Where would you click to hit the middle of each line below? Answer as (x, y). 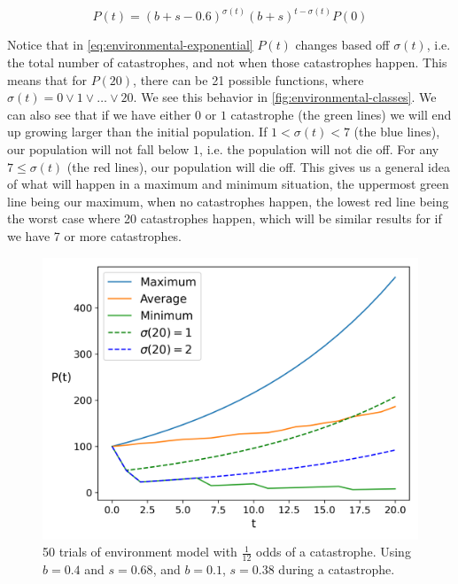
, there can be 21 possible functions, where (248, 79)
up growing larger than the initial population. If (137, 132)
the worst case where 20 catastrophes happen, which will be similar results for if (225, 218)
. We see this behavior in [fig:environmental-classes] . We (285, 97)
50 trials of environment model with (140, 552)
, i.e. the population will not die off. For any (319, 149)
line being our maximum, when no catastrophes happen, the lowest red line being (228, 201)
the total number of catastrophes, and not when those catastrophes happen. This (227, 62)
